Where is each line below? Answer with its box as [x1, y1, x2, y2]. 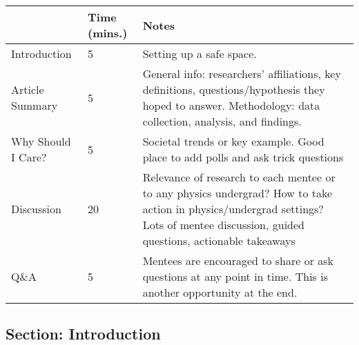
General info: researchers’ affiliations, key [142, 66, 341, 81]
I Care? [11, 149, 47, 165]
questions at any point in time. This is [142, 268, 328, 284]
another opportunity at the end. [142, 284, 298, 300]
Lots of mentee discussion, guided [142, 217, 304, 233]
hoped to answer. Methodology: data [142, 97, 320, 113]
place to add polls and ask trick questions [142, 149, 344, 165]
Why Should [11, 133, 71, 149]
